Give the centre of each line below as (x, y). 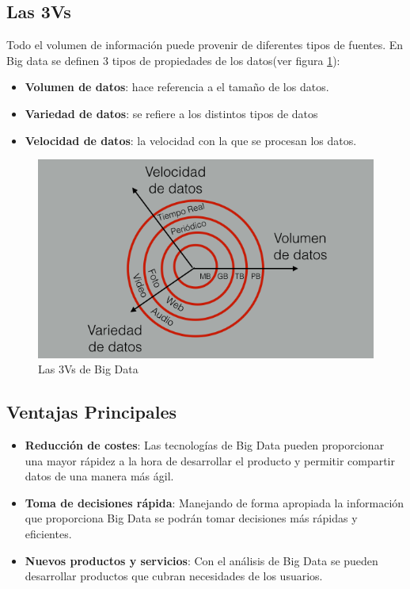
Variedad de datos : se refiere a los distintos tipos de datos (171, 113)
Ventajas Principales (91, 412)
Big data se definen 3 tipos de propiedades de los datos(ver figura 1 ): (173, 60)
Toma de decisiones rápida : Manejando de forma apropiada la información (214, 502)
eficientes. (48, 534)
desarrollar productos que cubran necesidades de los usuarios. (174, 576)
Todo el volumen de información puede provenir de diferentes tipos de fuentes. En (205, 45)
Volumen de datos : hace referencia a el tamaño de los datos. (177, 87)
